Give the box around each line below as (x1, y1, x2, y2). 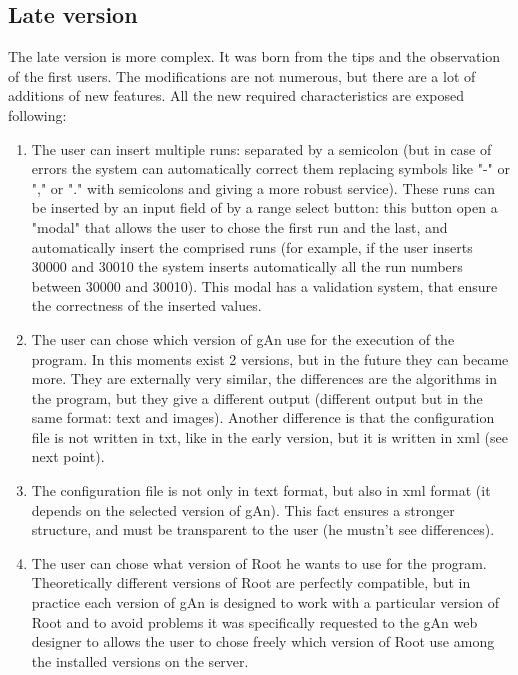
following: (8, 104, 67, 125)
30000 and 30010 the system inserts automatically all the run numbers (31, 256, 463, 277)
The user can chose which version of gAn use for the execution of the (31, 328, 455, 349)
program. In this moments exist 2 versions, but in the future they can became (31, 348, 509, 369)
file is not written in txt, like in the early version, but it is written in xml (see (31, 426, 508, 447)
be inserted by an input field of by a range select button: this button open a (31, 197, 498, 218)
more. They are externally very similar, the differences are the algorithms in (31, 368, 498, 389)
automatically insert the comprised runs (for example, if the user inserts (31, 236, 473, 257)
